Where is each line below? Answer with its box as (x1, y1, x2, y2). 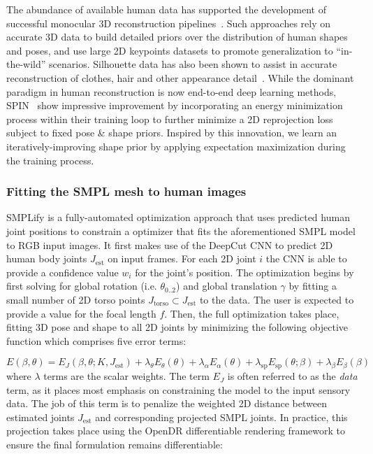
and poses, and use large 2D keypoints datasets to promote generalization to (6, 43, 333, 57)
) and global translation (176, 278, 277, 293)
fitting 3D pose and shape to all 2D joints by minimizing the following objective (6, 320, 349, 334)
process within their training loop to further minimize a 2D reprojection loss (6, 111, 333, 126)
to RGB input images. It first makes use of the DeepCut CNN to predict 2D (6, 237, 333, 252)
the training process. (6, 152, 94, 167)
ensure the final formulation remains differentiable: (6, 437, 223, 452)
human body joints (6, 251, 87, 266)
